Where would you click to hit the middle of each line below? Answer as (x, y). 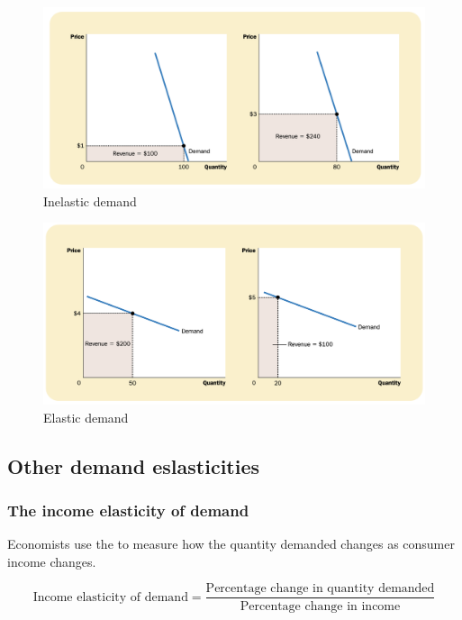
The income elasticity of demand (128, 510)
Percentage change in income (320, 606)
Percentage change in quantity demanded (320, 589)
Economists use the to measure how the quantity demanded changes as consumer (231, 544)
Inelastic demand (90, 201)
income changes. (52, 561)
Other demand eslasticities (134, 465)
